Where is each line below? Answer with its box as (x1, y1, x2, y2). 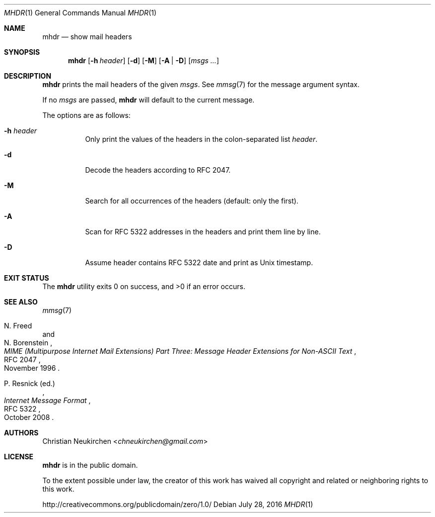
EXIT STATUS (4, 274, 49, 282)
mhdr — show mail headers (42, 32, 132, 41)
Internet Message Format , (4, 396, 91, 405)
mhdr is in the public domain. (42, 461, 138, 469)
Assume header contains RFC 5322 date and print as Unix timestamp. (85, 258, 313, 267)
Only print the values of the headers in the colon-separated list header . (85, 135, 318, 143)
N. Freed (4, 321, 32, 330)
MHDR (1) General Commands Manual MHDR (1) (4, 8, 157, 17)
